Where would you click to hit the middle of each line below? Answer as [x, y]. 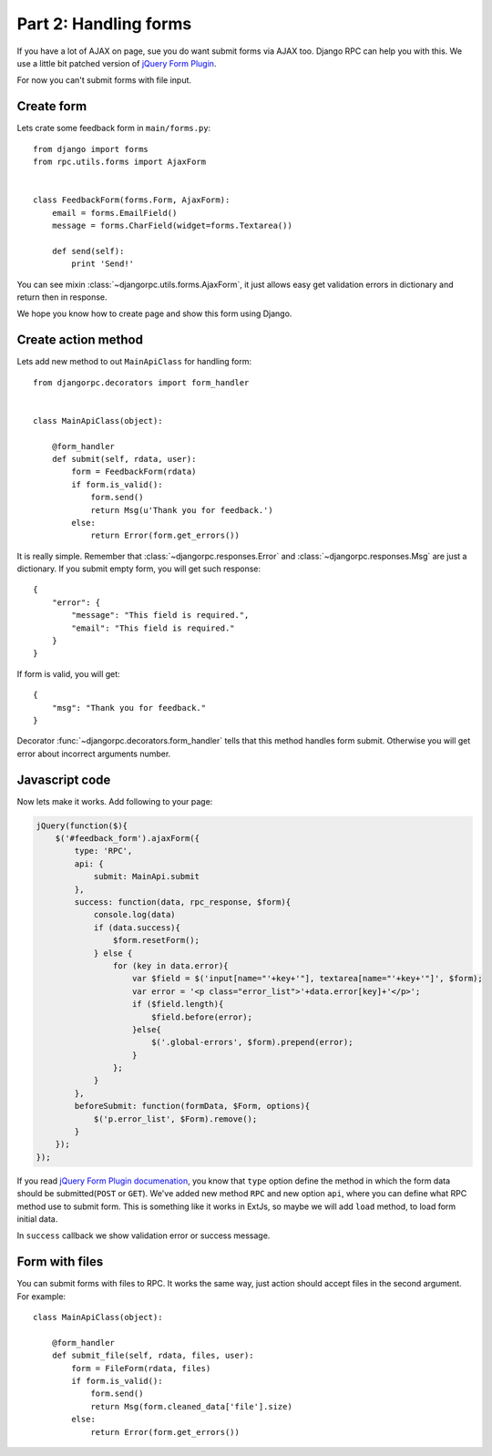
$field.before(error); [201, 1017]
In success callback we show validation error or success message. [143, 1236]
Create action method [80, 340]
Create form [52, 106]
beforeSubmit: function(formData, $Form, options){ [192, 1106]
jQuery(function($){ [82, 825]
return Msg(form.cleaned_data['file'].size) [192, 1406]
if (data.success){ [137, 928]
